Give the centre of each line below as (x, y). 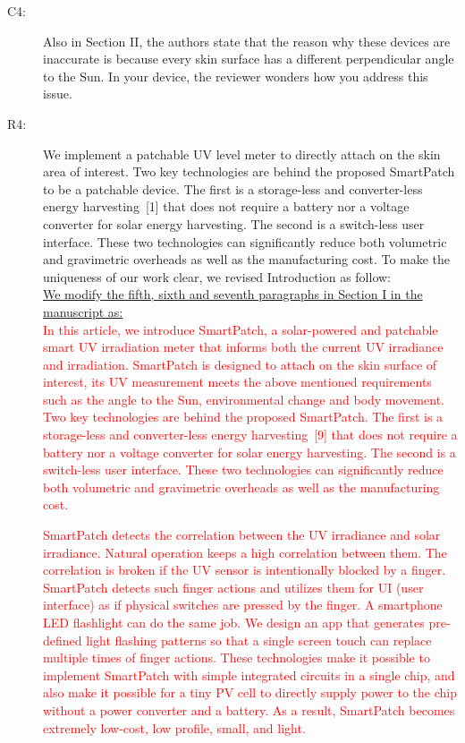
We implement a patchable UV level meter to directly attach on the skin (242, 154)
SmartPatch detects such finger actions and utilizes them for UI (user (233, 587)
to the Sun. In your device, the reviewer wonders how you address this (236, 76)
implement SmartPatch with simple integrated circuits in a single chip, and (249, 675)
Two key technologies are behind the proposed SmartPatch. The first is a (243, 417)
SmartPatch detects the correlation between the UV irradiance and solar (242, 535)
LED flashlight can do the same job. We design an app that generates (234, 622)
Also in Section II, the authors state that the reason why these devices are (247, 41)
